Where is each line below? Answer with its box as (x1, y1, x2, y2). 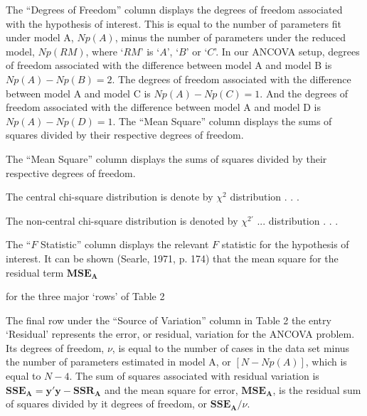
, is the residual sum (272, 382, 361, 397)
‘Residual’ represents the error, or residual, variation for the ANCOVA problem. (6, 326, 355, 341)
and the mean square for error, (104, 382, 238, 397)
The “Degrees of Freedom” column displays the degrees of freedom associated (6, 2, 343, 16)
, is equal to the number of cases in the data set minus (112, 340, 350, 355)
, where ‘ (85, 43, 124, 58)
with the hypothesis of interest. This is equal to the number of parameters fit (6, 16, 341, 31)
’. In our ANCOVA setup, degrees (214, 43, 360, 58)
